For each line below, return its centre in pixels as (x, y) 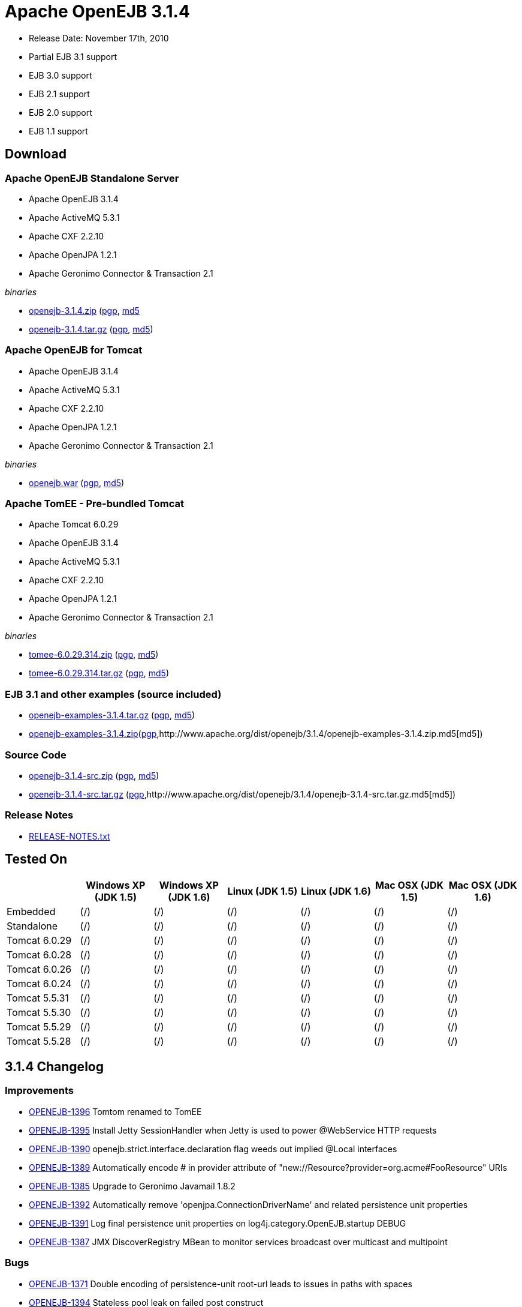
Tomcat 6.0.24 (39, 983)
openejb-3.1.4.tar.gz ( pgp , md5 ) (91, 329)
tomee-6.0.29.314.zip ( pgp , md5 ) (94, 655)
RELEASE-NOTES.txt (70, 836)
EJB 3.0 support (61, 75)
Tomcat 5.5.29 (39, 1026)
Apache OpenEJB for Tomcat (74, 350)
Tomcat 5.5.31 (38, 998)
